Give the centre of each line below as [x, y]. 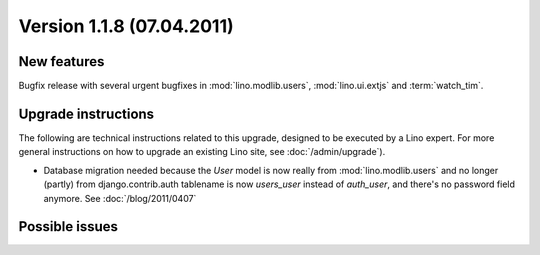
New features [61, 61]
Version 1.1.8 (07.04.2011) [126, 26]
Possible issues [68, 226]
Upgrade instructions [86, 113]
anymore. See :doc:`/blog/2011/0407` [120, 198]
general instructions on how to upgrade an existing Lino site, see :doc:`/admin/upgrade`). [202, 152]
